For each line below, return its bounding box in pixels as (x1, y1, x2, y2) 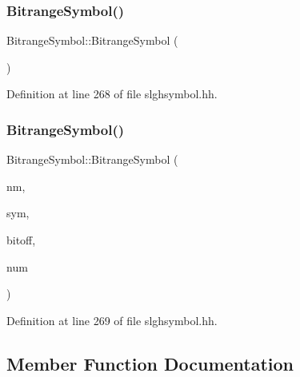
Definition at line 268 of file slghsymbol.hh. (6, 85, 218, 102)
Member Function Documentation (6, 351, 294, 375)
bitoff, (6, 232, 36, 248)
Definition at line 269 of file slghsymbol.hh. (6, 312, 218, 328)
